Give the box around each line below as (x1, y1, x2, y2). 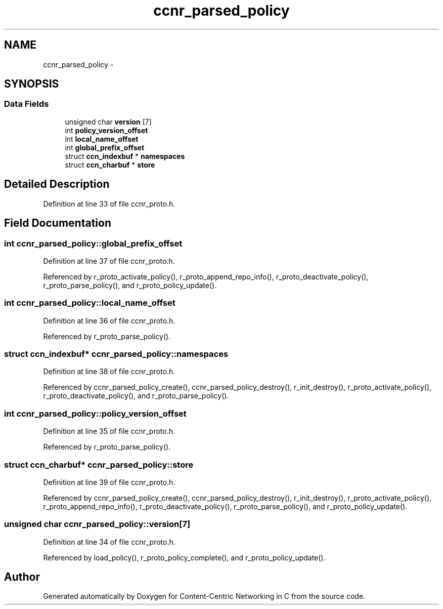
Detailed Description (4, 178, 110, 191)
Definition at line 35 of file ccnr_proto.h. (43, 427, 175, 436)
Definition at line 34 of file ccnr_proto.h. (43, 537, 175, 546)
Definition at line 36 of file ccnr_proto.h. (43, 316, 175, 325)
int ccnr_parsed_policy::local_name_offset (4, 298, 175, 308)
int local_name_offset (65, 134, 139, 143)
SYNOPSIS (4, 77, 59, 91)
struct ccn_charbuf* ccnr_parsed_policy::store (4, 459, 194, 470)
